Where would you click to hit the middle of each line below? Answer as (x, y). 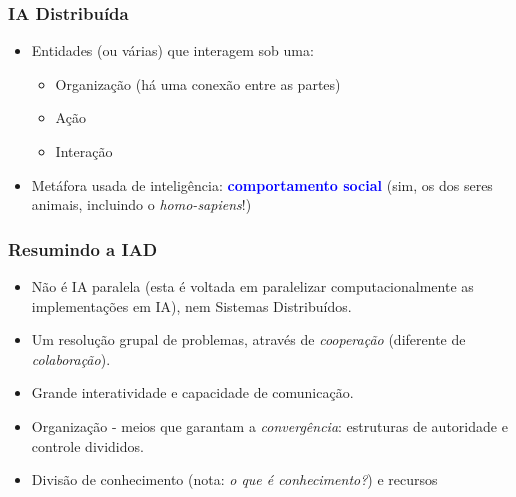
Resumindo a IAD (83, 248)
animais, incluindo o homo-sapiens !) (141, 204)
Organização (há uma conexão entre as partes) (198, 83)
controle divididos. (87, 445)
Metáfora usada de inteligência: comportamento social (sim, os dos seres (262, 184)
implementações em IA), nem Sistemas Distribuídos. (191, 305)
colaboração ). (71, 358)
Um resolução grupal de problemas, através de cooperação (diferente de (248, 339)
